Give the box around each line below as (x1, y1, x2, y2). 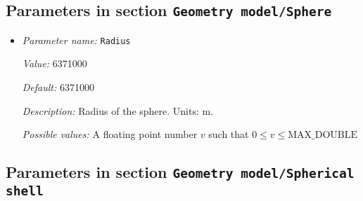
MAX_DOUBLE (288, 130, 358, 141)
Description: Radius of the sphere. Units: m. (22, 103, 214, 118)
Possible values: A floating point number (22, 127, 198, 141)
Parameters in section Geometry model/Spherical (6, 161, 355, 183)
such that (208, 127, 249, 141)
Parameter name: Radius (22, 32, 131, 47)
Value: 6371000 (22, 56, 87, 71)
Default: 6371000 (22, 80, 94, 95)
